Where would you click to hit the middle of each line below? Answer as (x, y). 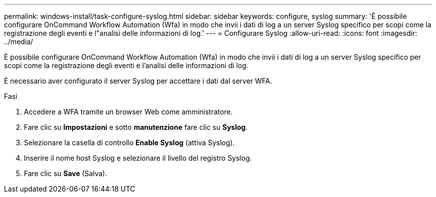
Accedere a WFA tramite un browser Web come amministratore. (128, 112)
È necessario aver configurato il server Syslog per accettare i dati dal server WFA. (138, 81)
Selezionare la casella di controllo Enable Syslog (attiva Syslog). (129, 143)
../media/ (19, 42)
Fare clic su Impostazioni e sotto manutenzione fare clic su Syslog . (136, 127)
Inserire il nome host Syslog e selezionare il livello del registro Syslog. (138, 158)
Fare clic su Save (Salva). (65, 173)
